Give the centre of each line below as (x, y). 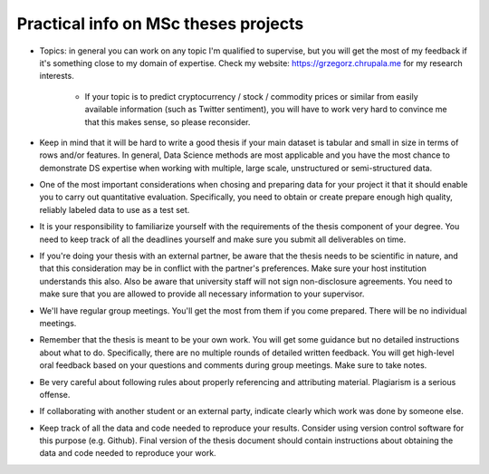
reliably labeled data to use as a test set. (115, 209)
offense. (55, 394)
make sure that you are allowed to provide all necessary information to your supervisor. (202, 294)
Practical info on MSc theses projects (160, 24)
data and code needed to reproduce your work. (128, 453)
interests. (57, 76)
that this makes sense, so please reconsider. (168, 121)
